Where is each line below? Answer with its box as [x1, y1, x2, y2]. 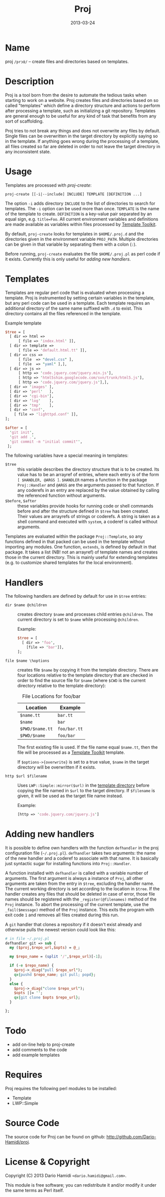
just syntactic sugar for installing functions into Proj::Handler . [5, 860, 132, 866]
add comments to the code [12, 1046, 67, 1052]
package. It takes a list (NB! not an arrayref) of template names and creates [5, 549, 158, 555]
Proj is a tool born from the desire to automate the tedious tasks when [5, 92, 147, 98]
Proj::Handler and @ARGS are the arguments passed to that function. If [17, 482, 159, 488]
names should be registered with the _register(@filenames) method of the [5, 896, 157, 902]
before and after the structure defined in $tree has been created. [17, 508, 149, 514]
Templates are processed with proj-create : [5, 182, 92, 188]
